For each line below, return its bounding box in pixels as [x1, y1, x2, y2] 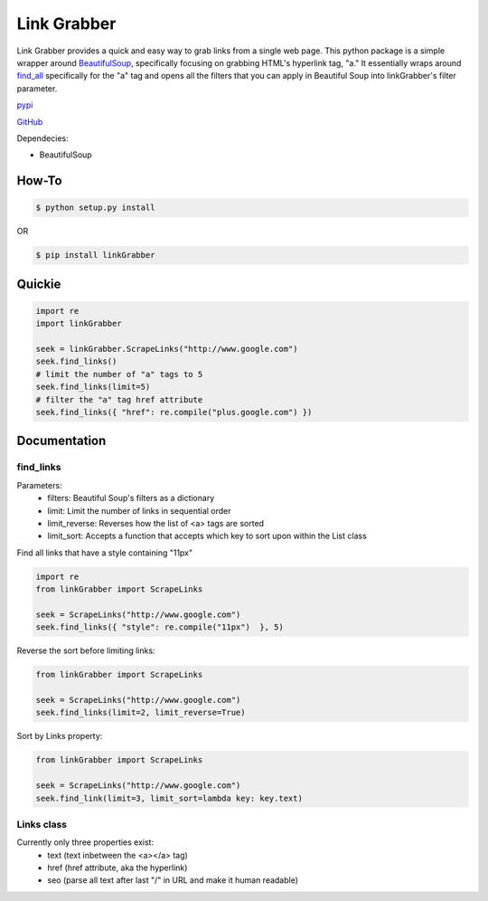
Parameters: [16, 479, 62, 490]
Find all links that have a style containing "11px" [16, 547, 193, 558]
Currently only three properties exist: [16, 837, 154, 848]
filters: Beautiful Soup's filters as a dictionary [47, 493, 215, 504]
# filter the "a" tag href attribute [35, 394, 203, 404]
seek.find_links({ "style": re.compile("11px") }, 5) [35, 622, 284, 632]
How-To [16, 173, 62, 189]
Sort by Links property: [16, 731, 103, 742]
